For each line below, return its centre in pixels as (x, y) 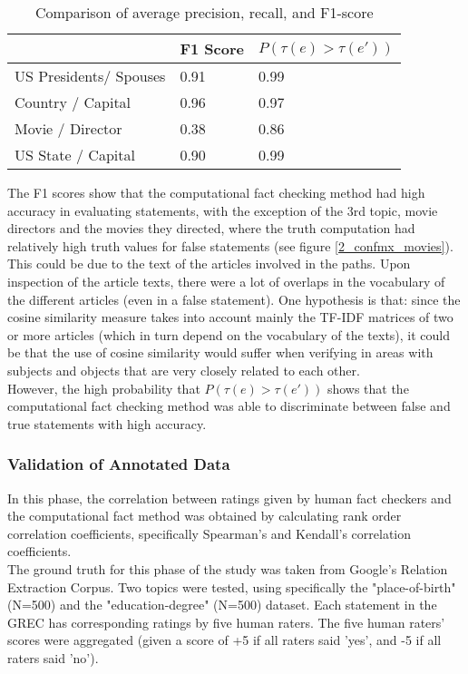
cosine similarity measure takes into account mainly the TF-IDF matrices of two (230, 317)
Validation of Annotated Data (119, 464)
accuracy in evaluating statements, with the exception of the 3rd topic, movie (223, 210)
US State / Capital (75, 155)
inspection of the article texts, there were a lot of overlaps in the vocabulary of (226, 281)
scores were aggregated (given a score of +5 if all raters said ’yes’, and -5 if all (224, 640)
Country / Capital (73, 102)
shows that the (368, 388)
